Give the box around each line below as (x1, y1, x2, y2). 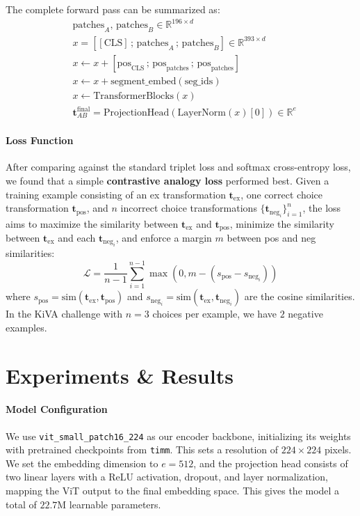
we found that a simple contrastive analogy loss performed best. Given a (6, 173, 329, 187)
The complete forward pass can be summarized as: (6, 2, 220, 16)
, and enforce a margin (115, 230, 212, 245)
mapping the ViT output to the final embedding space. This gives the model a (6, 483, 340, 497)
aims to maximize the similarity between (6, 216, 179, 230)
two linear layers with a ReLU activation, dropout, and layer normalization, (6, 469, 328, 484)
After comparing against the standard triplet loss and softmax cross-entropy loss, (6, 159, 351, 174)
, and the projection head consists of (193, 455, 348, 470)
